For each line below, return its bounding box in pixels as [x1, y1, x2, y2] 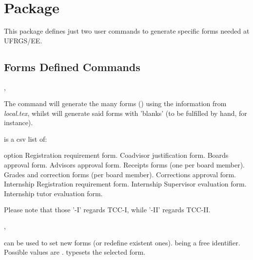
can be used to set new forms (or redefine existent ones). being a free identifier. [4, 237, 240, 247]
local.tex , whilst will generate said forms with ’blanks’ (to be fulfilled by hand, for [4, 108, 247, 118]
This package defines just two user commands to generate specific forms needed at [4, 26, 250, 36]
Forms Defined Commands [4, 59, 140, 74]
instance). [4, 117, 33, 128]
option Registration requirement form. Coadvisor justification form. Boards [4, 150, 229, 160]
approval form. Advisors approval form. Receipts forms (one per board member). [4, 160, 245, 170]
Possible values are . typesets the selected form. [4, 247, 146, 257]
